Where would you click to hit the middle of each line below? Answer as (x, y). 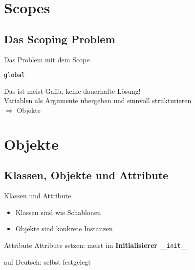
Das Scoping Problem (60, 39)
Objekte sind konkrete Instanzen (64, 229)
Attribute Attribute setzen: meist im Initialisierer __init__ (96, 245)
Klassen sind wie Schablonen (58, 212)
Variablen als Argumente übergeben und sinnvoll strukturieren (98, 100)
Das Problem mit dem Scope (47, 59)
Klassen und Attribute (38, 196)
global (14, 75)
